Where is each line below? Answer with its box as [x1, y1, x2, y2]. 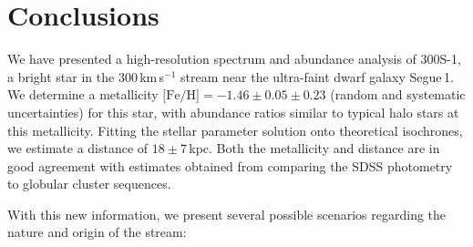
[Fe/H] [162, 89, 201, 103]
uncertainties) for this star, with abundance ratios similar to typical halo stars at [7, 102, 459, 121]
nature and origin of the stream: [7, 222, 187, 242]
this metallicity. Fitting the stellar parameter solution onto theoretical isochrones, [7, 120, 463, 139]
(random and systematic [330, 85, 466, 104]
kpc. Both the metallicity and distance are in [189, 139, 440, 158]
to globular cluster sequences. [7, 174, 171, 193]
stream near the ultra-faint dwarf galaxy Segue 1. [180, 67, 454, 86]
